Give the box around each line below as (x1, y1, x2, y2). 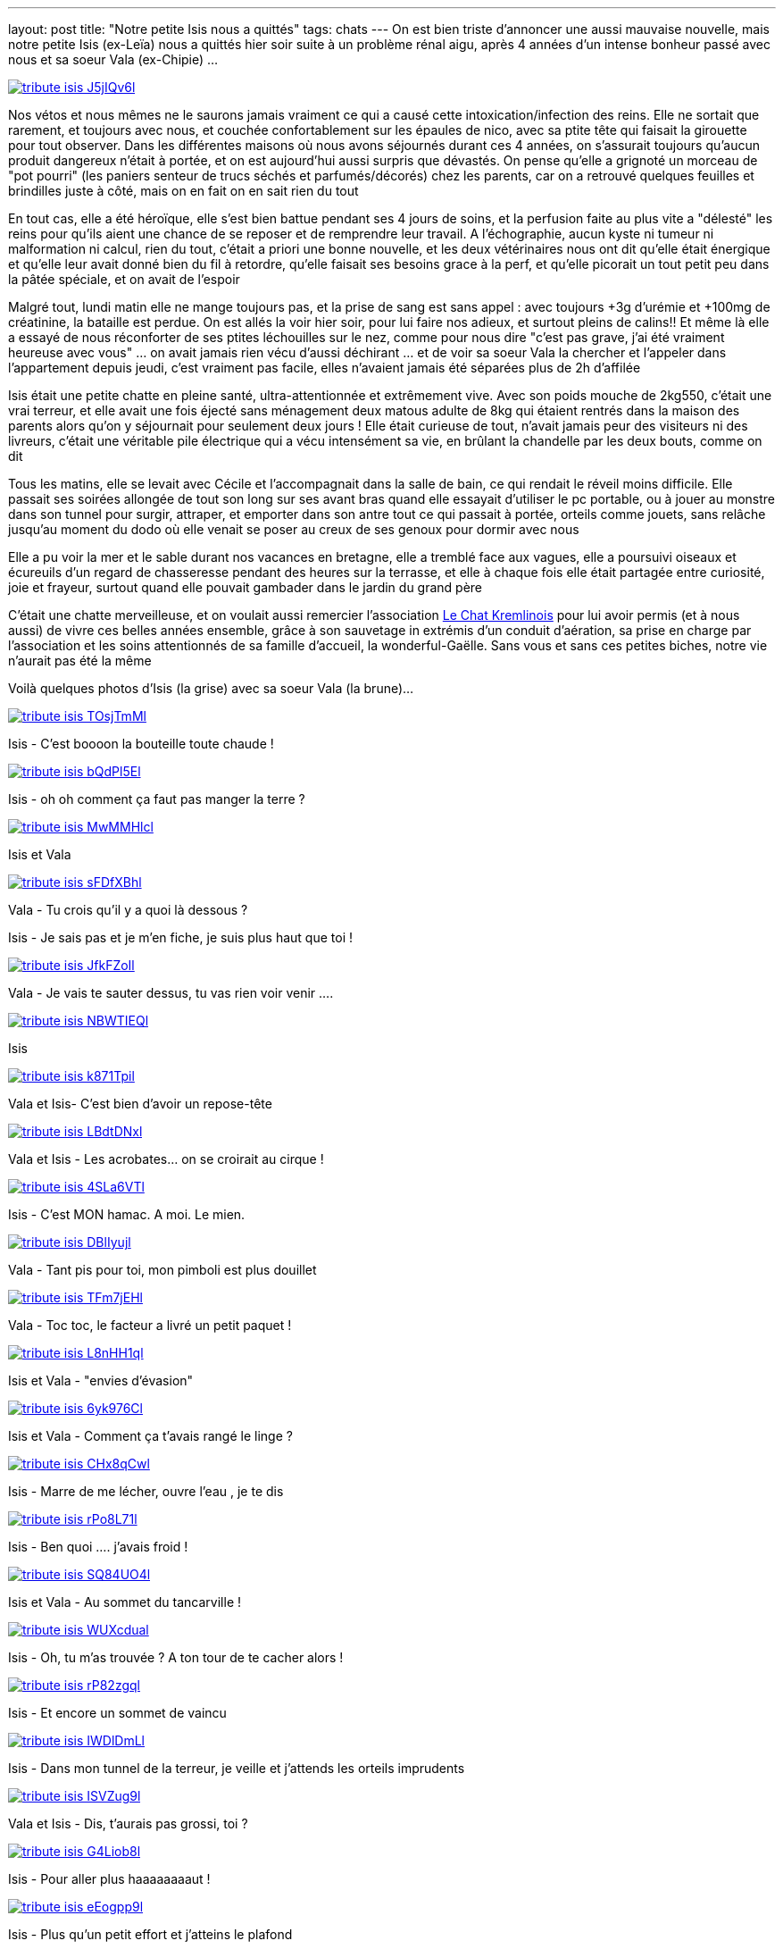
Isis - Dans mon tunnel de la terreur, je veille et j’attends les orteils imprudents (8, 1761, 465, 1776)
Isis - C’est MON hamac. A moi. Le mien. (8, 1207, 246, 1222)
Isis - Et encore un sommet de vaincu (8, 1705, 227, 1720)
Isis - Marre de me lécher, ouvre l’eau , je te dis (8, 1484, 284, 1499)
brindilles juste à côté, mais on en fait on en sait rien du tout (8, 183, 359, 198)
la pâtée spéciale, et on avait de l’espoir (8, 272, 240, 287)
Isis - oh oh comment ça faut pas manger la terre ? (8, 791, 305, 807)
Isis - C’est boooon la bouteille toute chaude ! (8, 736, 274, 751)
